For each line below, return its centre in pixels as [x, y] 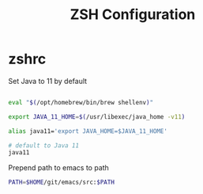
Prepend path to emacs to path [58, 168]
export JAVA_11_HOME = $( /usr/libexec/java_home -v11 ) [97, 116]
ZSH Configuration [133, 15]
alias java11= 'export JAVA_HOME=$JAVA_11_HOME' [88, 131]
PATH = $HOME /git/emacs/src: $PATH [61, 183]
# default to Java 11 [44, 145]
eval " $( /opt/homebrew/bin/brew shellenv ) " [81, 102]
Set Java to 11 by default [48, 81]
